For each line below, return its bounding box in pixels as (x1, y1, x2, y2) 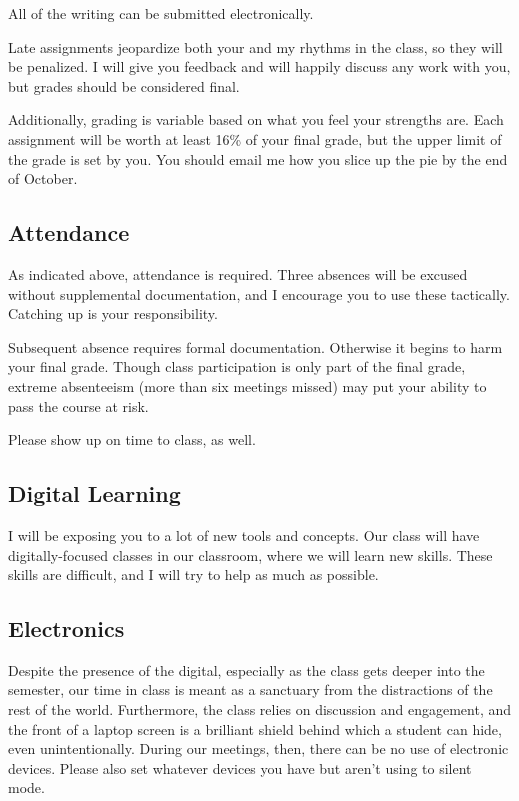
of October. (8, 168, 78, 189)
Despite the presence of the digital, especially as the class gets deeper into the (8, 659, 485, 680)
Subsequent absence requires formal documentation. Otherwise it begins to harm (8, 336, 503, 357)
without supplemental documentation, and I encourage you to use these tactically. (8, 283, 510, 304)
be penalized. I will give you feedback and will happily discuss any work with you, (8, 56, 511, 77)
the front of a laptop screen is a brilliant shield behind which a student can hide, (8, 718, 502, 739)
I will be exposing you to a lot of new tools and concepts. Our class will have (8, 524, 480, 545)
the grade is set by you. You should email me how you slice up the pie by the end (8, 148, 508, 169)
